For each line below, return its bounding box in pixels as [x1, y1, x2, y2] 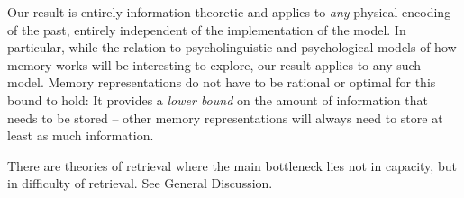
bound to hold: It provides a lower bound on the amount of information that [7, 90, 428, 109]
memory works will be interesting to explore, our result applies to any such [7, 55, 422, 74]
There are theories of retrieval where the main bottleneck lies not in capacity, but [7, 156, 457, 175]
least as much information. [7, 126, 154, 145]
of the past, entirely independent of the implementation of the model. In [7, 20, 406, 39]
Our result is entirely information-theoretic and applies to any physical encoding [7, 3, 451, 21]
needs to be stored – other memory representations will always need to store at [7, 108, 443, 127]
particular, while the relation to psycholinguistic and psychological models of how [7, 38, 457, 57]
